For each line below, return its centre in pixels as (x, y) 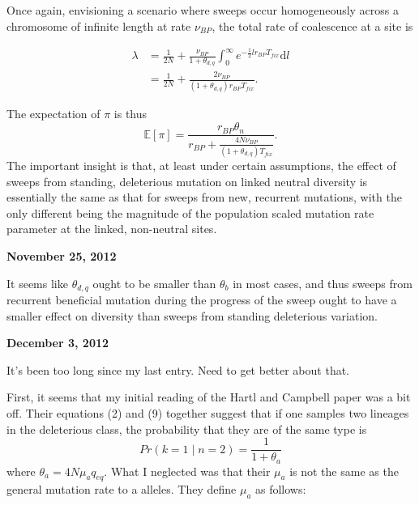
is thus (130, 114)
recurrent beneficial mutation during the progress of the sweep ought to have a (202, 299)
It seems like (37, 283)
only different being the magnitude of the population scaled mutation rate (190, 212)
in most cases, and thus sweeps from (323, 283)
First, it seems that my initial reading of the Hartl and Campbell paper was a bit (209, 397)
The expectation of (53, 114)
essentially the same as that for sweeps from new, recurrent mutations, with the (204, 197)
